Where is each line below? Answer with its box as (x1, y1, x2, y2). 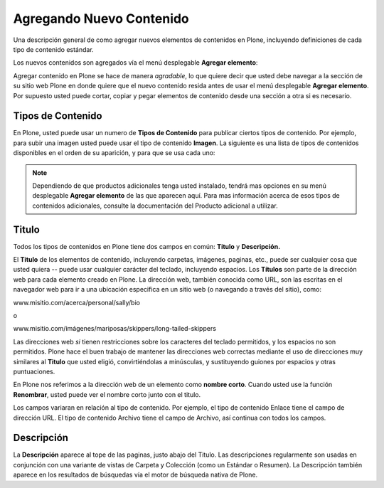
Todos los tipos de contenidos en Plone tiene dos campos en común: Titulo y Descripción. (13, 242, 281, 250)
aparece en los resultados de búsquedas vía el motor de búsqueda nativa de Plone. (13, 470, 258, 479)
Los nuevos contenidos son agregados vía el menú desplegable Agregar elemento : (13, 58, 258, 67)
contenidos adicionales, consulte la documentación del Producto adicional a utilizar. (32, 201, 278, 210)
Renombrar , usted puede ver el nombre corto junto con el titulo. (13, 390, 201, 398)
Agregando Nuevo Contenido (13, 11, 190, 26)
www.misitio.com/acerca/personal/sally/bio (13, 298, 140, 307)
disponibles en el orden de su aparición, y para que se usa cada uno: (13, 149, 215, 157)
